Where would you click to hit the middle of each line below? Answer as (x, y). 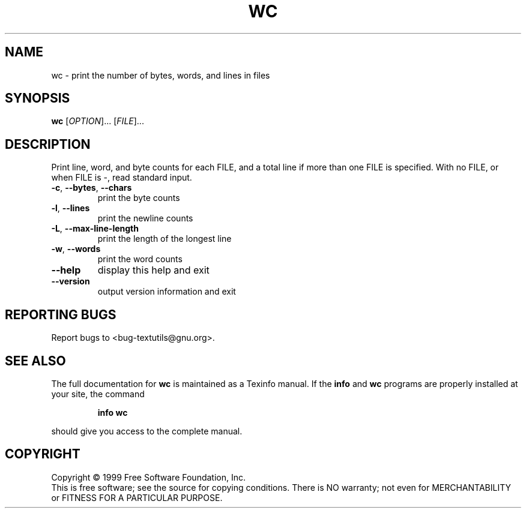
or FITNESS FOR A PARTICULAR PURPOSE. (137, 497)
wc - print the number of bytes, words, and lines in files (161, 75)
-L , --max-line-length (95, 229)
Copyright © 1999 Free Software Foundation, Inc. (149, 477)
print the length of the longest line (165, 239)
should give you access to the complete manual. (147, 431)
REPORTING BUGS (61, 314)
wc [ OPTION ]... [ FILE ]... (98, 121)
